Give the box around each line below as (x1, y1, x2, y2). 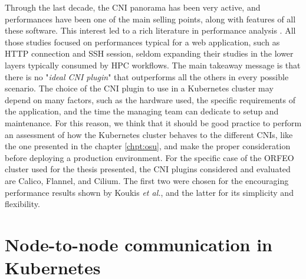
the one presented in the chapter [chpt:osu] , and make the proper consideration (5, 140, 291, 152)
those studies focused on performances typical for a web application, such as (5, 35, 280, 48)
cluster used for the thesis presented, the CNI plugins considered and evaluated (5, 163, 291, 175)
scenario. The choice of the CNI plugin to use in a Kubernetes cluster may (5, 82, 274, 94)
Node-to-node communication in (5, 232, 272, 256)
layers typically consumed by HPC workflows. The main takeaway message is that (5, 58, 301, 71)
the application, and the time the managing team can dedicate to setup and (5, 105, 279, 117)
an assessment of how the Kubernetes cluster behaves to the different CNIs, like (5, 128, 293, 140)
